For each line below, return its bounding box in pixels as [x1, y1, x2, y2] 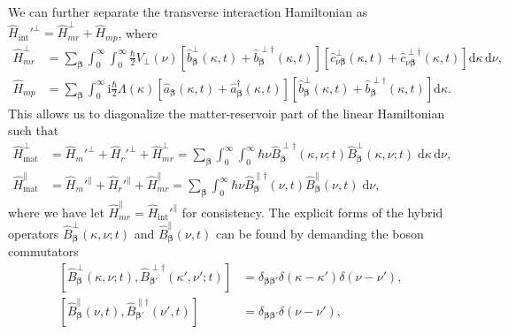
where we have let [8, 202, 104, 221]
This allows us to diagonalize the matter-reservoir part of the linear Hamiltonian [8, 103, 445, 122]
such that [8, 121, 59, 140]
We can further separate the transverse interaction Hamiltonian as [8, 3, 368, 20]
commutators [8, 242, 79, 261]
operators [8, 224, 59, 242]
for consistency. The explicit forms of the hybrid [181, 202, 443, 221]
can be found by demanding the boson [216, 224, 424, 242]
